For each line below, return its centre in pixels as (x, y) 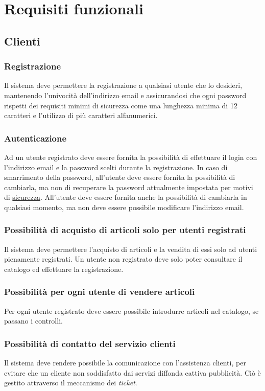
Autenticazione (35, 138)
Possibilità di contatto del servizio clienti (90, 343)
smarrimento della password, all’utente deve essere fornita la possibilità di (120, 177)
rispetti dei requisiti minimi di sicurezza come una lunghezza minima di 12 (121, 105)
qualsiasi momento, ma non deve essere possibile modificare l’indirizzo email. (124, 207)
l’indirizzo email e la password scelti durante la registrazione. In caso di (116, 167)
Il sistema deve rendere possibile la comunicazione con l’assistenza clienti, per (125, 363)
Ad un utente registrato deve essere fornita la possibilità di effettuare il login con (131, 157)
